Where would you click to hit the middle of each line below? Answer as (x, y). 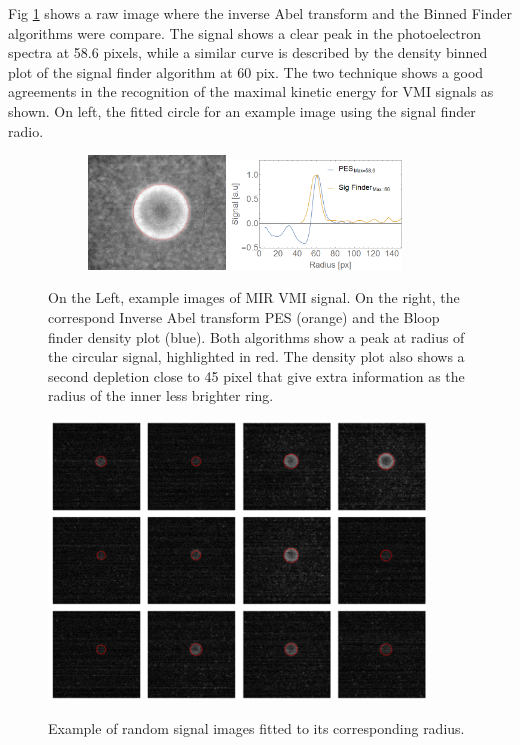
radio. (26, 130)
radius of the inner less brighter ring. (161, 395)
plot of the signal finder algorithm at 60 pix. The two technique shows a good (246, 71)
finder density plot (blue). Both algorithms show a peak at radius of (256, 336)
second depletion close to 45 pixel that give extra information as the (256, 375)
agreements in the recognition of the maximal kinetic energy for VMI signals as (251, 91)
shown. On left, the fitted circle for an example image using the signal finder (242, 110)
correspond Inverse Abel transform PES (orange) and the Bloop (244, 317)
